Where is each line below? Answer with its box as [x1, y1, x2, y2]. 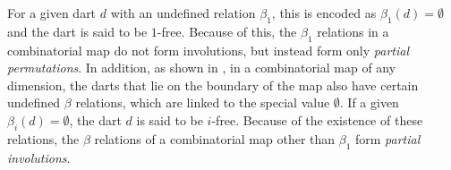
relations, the [7, 129, 80, 148]
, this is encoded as [271, 4, 377, 21]
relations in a [317, 21, 389, 40]
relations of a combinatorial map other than [94, 129, 336, 148]
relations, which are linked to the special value [75, 93, 330, 112]
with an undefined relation [110, 4, 256, 21]
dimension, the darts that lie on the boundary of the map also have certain [7, 75, 419, 94]
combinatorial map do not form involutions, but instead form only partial [7, 40, 410, 59]
